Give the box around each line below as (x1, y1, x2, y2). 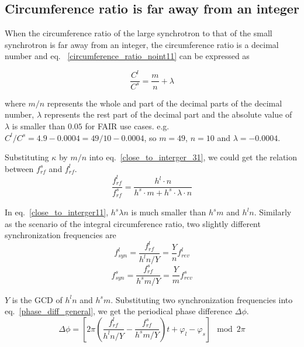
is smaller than (12, 120, 65, 132)
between (5, 162, 34, 174)
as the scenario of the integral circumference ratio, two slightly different (5, 217, 261, 229)
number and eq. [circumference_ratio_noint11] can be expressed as (5, 50, 250, 62)
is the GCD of (12, 293, 63, 305)
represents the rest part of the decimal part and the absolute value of (44, 108, 292, 121)
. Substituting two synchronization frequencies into (110, 293, 293, 305)
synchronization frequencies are (5, 229, 116, 241)
